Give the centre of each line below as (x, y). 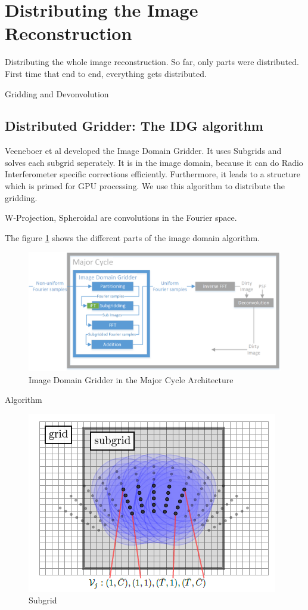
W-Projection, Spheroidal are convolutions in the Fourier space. (121, 218)
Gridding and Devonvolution (57, 93)
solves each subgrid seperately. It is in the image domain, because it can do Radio (154, 162)
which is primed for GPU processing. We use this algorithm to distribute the (145, 186)
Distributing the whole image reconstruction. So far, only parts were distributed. (152, 62)
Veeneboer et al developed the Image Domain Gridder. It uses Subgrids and (143, 151)
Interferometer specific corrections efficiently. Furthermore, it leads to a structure (153, 174)
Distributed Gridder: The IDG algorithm (134, 126)
